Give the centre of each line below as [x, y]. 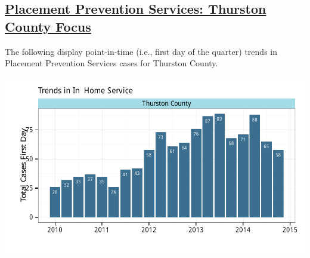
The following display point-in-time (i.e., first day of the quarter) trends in [141, 51]
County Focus [48, 26]
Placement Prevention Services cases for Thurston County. [111, 63]
